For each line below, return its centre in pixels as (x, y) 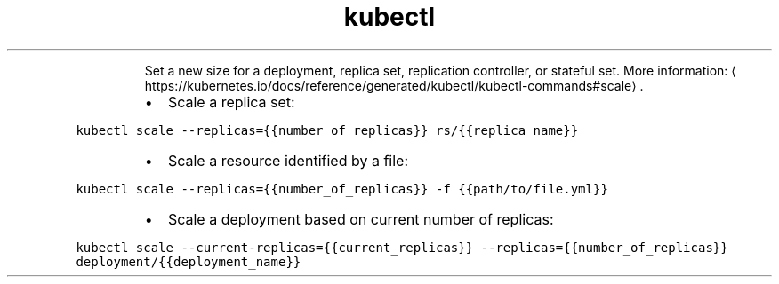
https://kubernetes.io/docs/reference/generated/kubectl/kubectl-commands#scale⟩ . (394, 85)
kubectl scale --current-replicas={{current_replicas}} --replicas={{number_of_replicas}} (402, 247)
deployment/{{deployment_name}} (189, 261)
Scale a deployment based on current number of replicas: (361, 219)
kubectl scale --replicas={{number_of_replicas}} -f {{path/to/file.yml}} (342, 189)
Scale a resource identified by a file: (288, 160)
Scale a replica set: (231, 102)
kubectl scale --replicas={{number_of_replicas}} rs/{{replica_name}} (327, 130)
